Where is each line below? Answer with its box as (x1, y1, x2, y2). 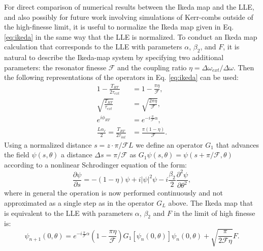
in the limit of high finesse (174, 207, 255, 218)
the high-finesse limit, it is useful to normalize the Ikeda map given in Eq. (4, 21, 234, 32)
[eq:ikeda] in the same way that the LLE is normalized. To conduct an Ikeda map (4, 31, 257, 42)
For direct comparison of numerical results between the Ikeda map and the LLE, (4, 2, 254, 12)
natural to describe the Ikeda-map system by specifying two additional (4, 52, 224, 63)
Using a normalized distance (4, 139, 92, 150)
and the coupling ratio (117, 62, 187, 72)
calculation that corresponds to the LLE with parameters (4, 41, 182, 52)
